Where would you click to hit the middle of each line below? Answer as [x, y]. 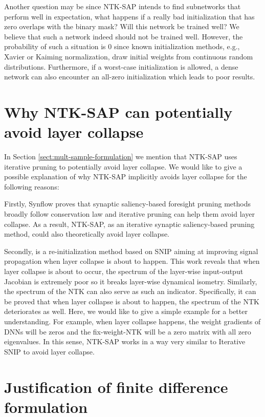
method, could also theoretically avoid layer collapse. [87, 234]
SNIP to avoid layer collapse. [49, 351]
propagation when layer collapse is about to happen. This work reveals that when [132, 261]
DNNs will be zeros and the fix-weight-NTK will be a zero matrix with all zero [128, 331]
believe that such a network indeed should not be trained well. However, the [124, 36]
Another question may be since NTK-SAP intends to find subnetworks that [123, 6]
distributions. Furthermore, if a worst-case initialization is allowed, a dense [121, 66]
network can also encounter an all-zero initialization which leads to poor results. [130, 77]
